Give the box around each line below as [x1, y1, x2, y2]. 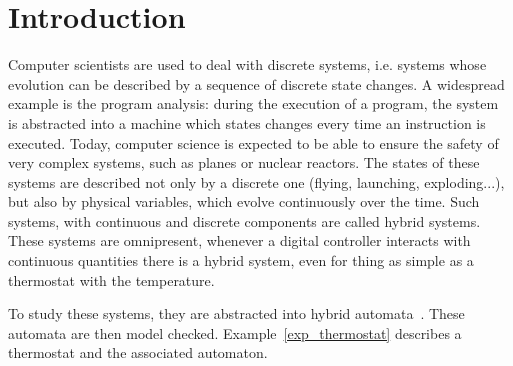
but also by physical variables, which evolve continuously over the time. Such [8, 191, 480, 212]
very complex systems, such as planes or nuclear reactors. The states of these [8, 152, 480, 173]
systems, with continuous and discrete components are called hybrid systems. [8, 210, 481, 231]
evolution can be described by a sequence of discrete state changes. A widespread [8, 73, 505, 94]
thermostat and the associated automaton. [8, 342, 268, 363]
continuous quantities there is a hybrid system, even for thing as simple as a [8, 250, 474, 271]
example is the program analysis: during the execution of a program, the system [8, 93, 499, 114]
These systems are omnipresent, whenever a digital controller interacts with [8, 230, 471, 251]
